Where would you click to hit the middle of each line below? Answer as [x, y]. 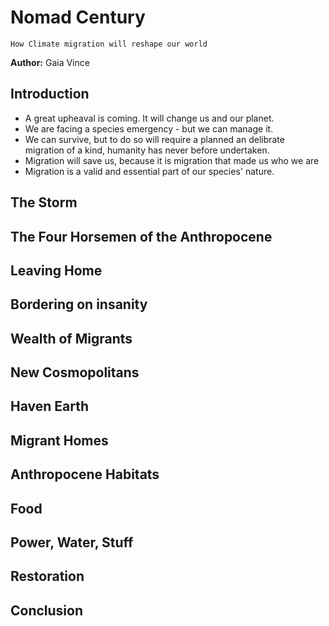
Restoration [47, 576]
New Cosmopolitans [75, 372]
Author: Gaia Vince [50, 62]
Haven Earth [50, 406]
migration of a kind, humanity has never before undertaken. [147, 150]
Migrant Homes [59, 440]
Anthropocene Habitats [85, 474]
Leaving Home [56, 270]
